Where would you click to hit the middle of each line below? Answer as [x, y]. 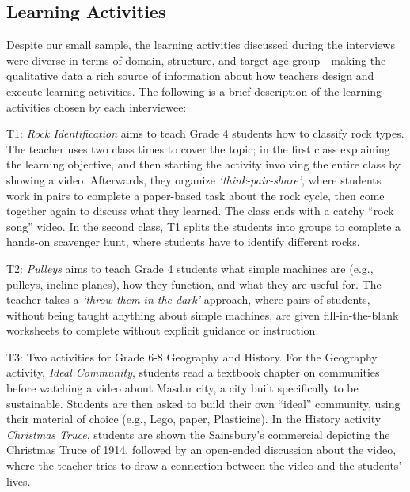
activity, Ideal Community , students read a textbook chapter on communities [193, 372]
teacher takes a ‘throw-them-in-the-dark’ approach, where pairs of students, [188, 299]
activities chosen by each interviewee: [97, 106]
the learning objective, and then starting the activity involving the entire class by [204, 164]
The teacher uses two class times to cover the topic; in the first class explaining [198, 148]
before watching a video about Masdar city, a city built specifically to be [182, 388]
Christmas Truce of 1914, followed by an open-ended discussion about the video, [201, 450]
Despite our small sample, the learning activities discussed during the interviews [201, 45]
